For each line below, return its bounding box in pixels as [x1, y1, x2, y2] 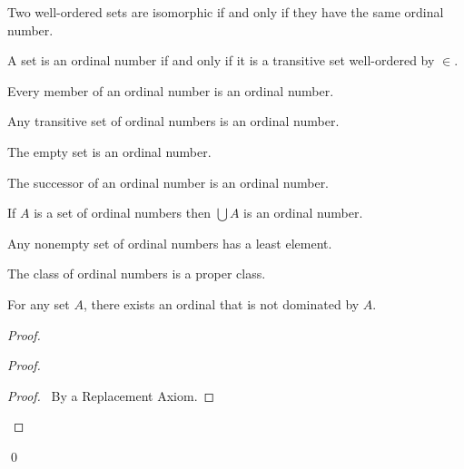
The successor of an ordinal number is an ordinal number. [7, 172, 330, 191]
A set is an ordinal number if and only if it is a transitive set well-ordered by [7, 51, 435, 70]
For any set [7, 294, 70, 313]
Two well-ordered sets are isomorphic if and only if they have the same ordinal [7, 3, 444, 21]
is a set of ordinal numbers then [34, 203, 211, 222]
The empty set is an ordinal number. [7, 142, 212, 161]
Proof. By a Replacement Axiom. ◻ [7, 386, 215, 405]
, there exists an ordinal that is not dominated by [83, 294, 360, 313]
